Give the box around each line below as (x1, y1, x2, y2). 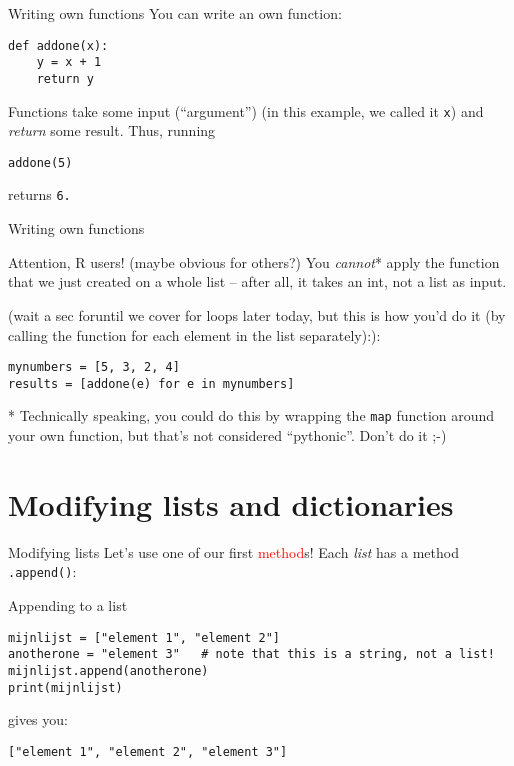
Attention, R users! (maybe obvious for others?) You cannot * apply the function (8, 251, 500, 272)
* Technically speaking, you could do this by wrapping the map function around (8, 405, 495, 426)
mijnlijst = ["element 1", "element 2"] (8, 630, 281, 645)
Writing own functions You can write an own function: (8, 3, 342, 23)
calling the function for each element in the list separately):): (8, 324, 381, 345)
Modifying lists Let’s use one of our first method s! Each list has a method (8, 541, 459, 562)
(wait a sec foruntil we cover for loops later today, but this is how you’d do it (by (8, 304, 506, 325)
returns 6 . (8, 184, 71, 205)
